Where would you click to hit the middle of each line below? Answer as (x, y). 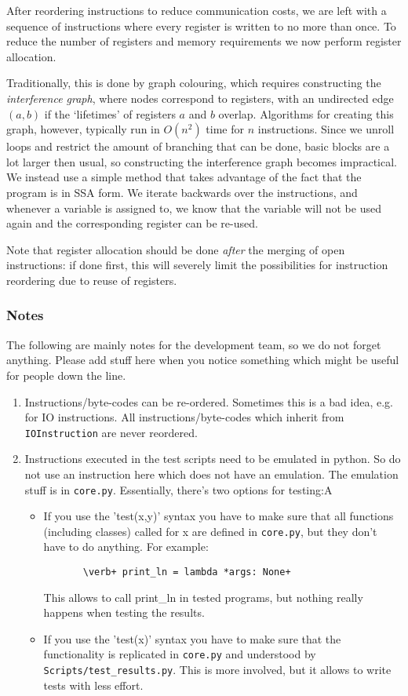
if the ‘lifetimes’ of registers (110, 113)
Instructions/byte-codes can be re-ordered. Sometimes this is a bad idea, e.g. (209, 401)
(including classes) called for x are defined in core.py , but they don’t (210, 531)
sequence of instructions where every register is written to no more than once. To (201, 26)
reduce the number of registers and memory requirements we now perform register (204, 41)
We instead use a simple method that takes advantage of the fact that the (184, 177)
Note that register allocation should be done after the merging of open (176, 249)
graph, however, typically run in (83, 129)
